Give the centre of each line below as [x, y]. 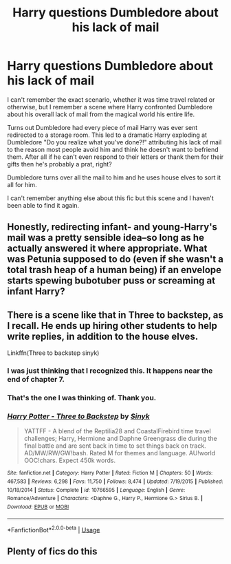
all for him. [22, 184]
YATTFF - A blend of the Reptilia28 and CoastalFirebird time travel [117, 431]
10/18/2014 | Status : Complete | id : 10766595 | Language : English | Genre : [96, 490]
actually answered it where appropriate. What [107, 249]
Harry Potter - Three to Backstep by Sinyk [78, 416]
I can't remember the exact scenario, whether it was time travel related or [111, 99]
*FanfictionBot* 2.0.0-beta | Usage [54, 529]
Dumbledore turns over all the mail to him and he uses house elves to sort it [114, 177]
